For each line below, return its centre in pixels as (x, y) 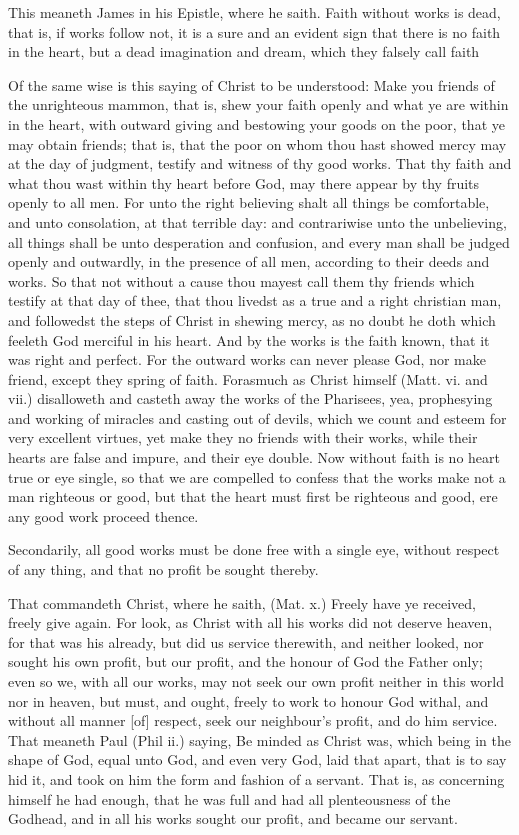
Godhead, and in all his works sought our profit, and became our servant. (233, 818)
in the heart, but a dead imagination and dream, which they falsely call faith (244, 51)
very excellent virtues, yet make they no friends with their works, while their (243, 437)
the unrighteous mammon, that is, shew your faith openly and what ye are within (258, 104)
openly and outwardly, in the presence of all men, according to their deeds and (249, 261)
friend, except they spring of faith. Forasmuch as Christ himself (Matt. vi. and (248, 378)
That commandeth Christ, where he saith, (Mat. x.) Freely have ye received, (242, 602)
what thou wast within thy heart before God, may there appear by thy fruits (244, 182)
